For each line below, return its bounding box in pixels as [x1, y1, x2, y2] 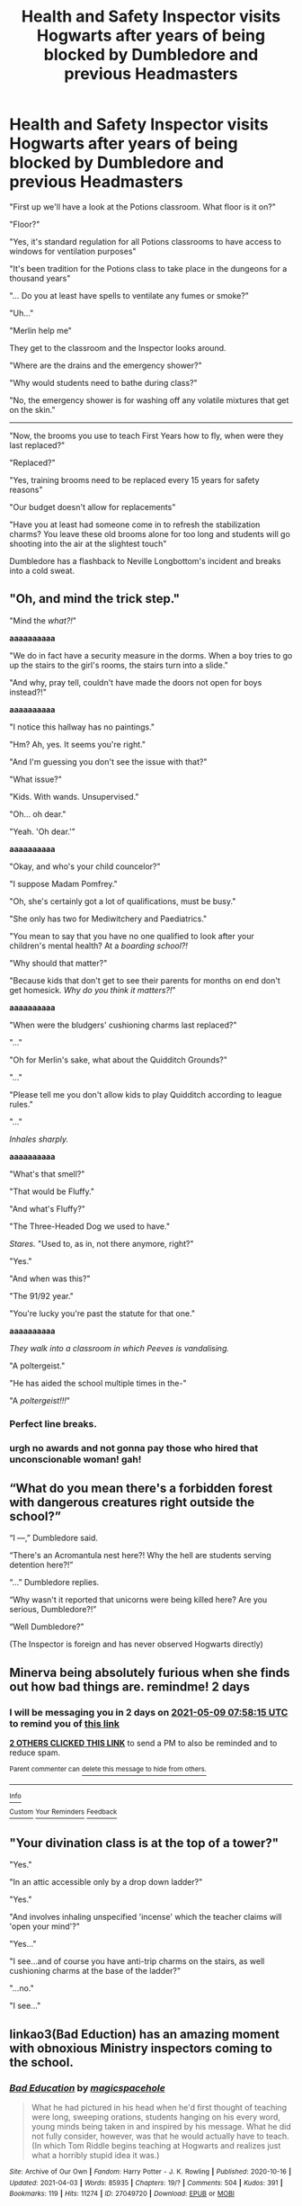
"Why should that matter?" [9, 957, 108, 968]
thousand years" [9, 273, 71, 283]
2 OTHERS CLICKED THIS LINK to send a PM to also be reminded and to [9, 1738, 278, 1749]
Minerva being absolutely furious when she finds [9, 1664, 290, 1680]
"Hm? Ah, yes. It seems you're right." [9, 739, 147, 749]
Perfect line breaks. [9, 1417, 97, 1430]
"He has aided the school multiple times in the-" [9, 1377, 187, 1388]
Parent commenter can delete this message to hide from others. [9, 1765, 207, 1774]
